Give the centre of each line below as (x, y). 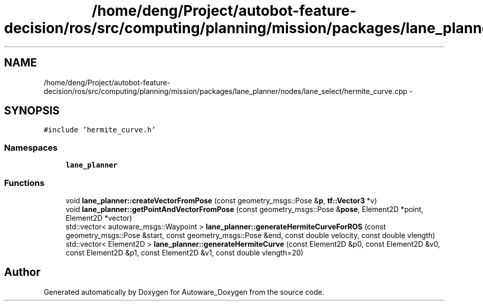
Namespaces (31, 147)
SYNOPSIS (32, 111)
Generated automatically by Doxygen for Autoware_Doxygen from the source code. (184, 292)
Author (22, 272)
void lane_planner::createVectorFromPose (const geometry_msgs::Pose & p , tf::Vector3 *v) (221, 200)
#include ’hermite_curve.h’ (100, 130)
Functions (24, 183)
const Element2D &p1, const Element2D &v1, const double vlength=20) (184, 252)
